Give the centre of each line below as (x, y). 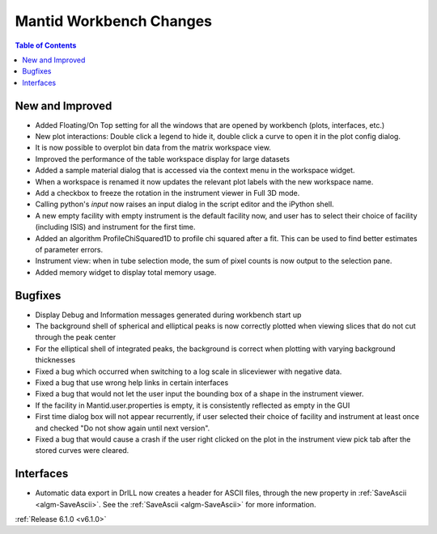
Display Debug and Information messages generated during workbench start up (168, 315)
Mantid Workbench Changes (113, 21)
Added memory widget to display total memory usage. (126, 272)
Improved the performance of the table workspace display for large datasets (163, 159)
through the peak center (76, 337)
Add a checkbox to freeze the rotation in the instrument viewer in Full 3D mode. (168, 193)
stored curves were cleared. (82, 451)
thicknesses (55, 360)
